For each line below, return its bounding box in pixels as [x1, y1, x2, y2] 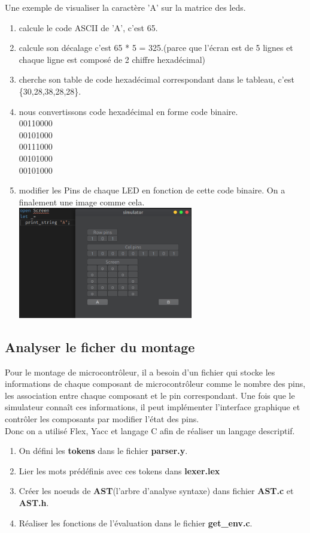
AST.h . [19, 496, 49, 509]
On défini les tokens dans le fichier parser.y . [19, 444, 188, 457]
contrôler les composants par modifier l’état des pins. [5, 413, 199, 425]
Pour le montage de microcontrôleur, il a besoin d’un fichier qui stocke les [5, 365, 275, 378]
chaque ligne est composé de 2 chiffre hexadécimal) [19, 53, 206, 65]
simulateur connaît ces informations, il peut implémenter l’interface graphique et [5, 401, 300, 413]
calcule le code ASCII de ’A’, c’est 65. [19, 21, 158, 34]
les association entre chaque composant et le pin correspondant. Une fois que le [5, 389, 295, 401]
